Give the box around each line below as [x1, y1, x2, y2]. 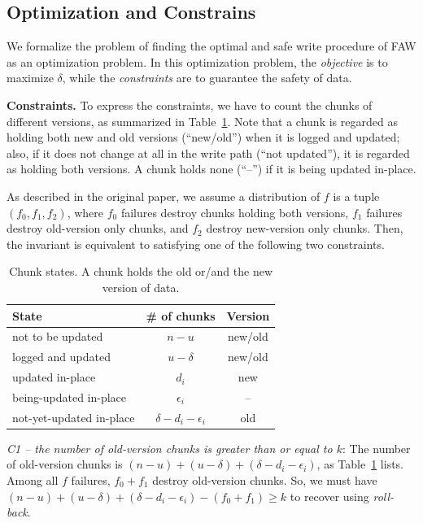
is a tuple [333, 187, 380, 204]
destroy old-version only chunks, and [7, 220, 189, 237]
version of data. [102, 278, 180, 295]
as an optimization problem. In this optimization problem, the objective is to [7, 53, 388, 70]
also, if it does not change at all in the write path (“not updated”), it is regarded [7, 144, 410, 161]
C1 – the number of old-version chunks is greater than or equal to [7, 439, 333, 456]
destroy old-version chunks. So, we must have [152, 472, 377, 489]
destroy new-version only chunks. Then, [206, 220, 403, 237]
